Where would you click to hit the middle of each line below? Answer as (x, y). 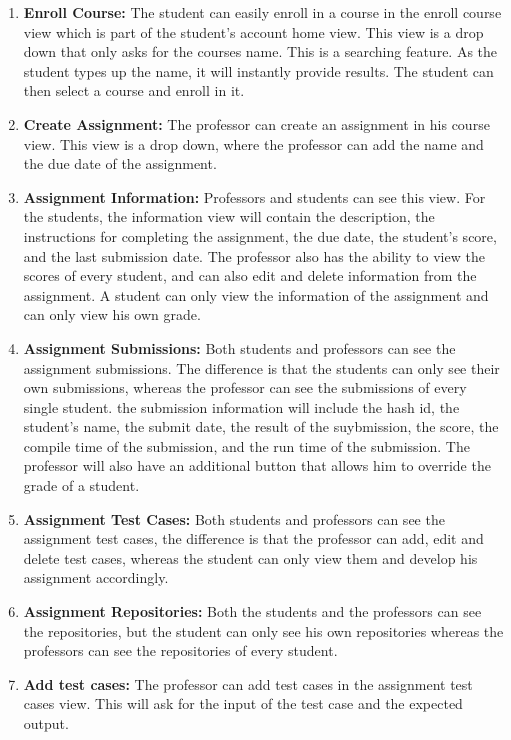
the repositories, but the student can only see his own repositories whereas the (263, 630)
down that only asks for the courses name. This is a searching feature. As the (260, 51)
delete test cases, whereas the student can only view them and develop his (250, 557)
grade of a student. (81, 485)
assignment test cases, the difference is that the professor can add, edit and (253, 538)
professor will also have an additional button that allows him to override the (257, 465)
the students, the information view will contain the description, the (229, 216)
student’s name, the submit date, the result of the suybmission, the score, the (261, 426)
